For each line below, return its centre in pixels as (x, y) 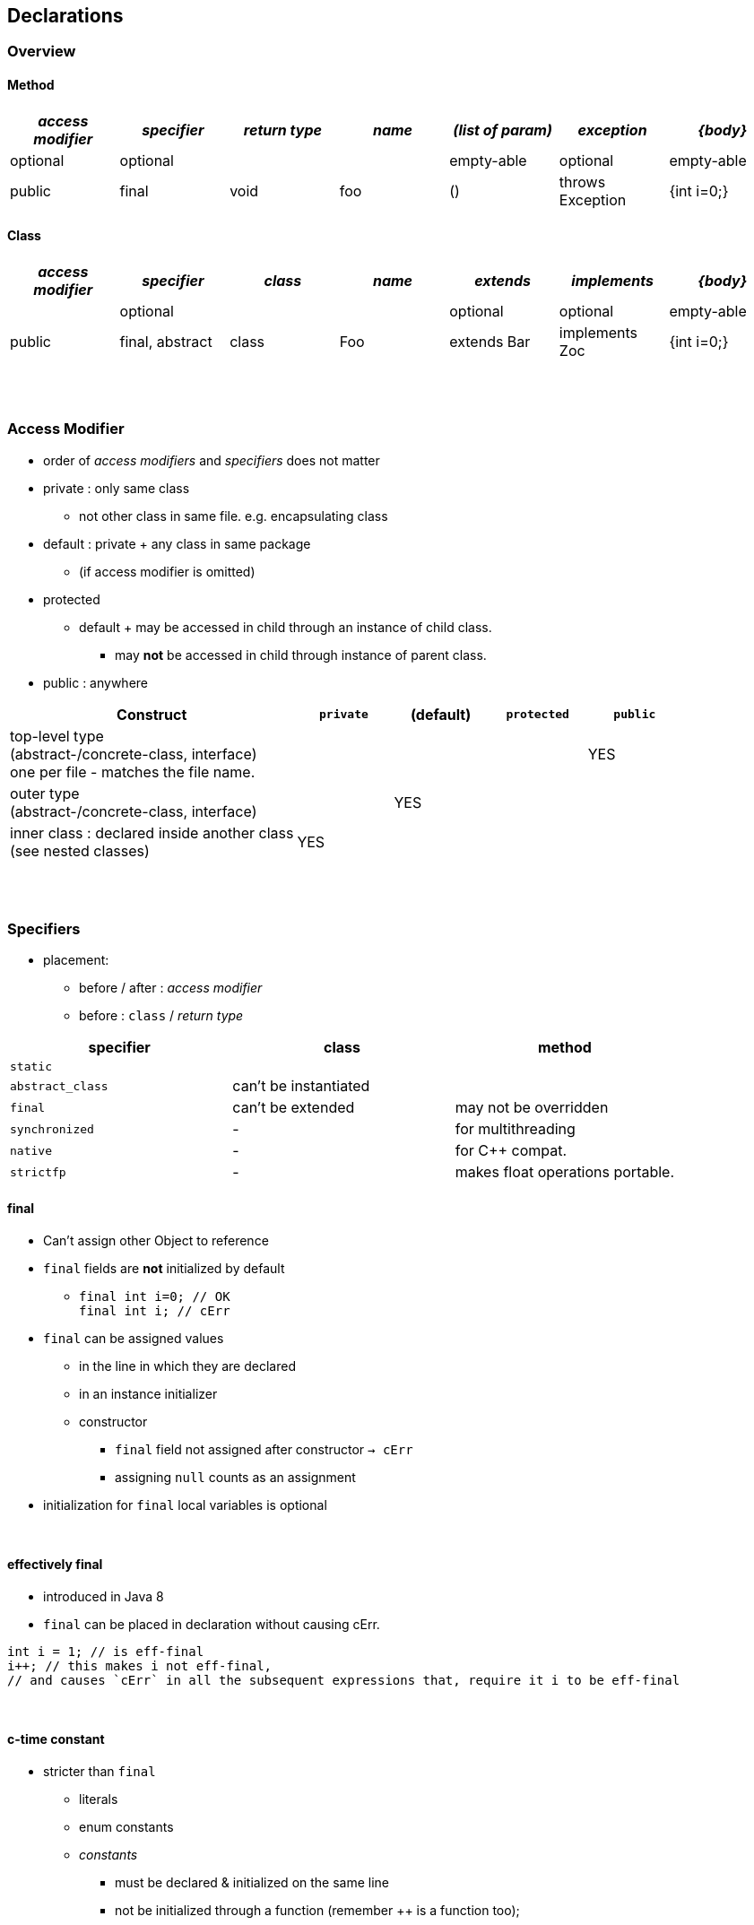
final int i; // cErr (155, 1310)
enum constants (126, 1827)
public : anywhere (96, 682)
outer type (45, 793)
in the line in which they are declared (187, 1366)
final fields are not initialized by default (164, 1268)
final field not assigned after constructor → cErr (264, 1449)
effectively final (55, 1565)
